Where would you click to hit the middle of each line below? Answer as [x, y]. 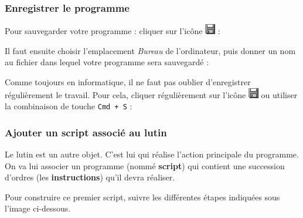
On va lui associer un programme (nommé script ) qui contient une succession [145, 165]
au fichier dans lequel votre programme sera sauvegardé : [107, 62]
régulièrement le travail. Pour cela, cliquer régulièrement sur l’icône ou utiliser [151, 94]
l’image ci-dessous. [38, 208]
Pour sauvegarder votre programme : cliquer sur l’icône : [113, 31]
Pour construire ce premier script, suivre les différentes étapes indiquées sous [142, 197]
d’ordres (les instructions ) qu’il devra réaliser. [90, 177]
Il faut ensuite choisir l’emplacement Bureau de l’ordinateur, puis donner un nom [150, 50]
